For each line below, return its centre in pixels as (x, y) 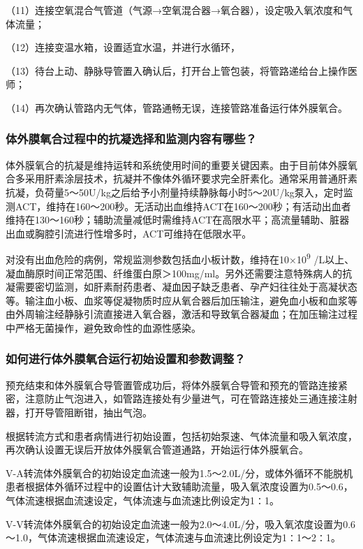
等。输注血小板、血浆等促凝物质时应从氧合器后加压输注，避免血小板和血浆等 (181, 300)
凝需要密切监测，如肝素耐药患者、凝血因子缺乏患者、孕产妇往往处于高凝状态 (181, 287)
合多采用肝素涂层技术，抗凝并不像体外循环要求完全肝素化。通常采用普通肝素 (181, 178)
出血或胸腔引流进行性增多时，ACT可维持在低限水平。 (129, 233)
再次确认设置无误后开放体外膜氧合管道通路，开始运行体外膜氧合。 (157, 449)
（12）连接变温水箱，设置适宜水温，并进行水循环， (123, 47)
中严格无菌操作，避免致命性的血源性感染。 (103, 327)
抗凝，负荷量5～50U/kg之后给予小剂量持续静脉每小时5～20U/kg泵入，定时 (175, 192)
